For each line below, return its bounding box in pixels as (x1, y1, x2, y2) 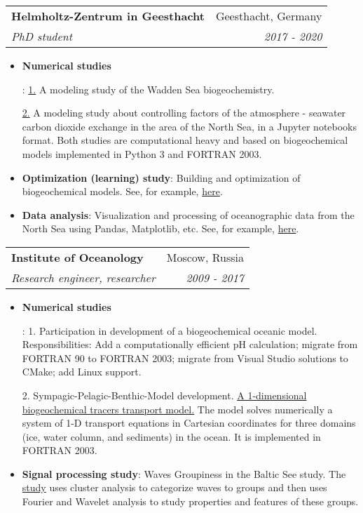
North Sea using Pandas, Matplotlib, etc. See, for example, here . (22, 221, 299, 236)
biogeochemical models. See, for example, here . (22, 184, 223, 199)
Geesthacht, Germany (215, 8, 322, 24)
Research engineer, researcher (11, 269, 156, 286)
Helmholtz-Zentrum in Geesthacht (11, 8, 205, 24)
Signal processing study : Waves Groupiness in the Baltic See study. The (22, 466, 346, 481)
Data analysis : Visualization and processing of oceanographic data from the (22, 207, 355, 222)
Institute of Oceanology (11, 248, 144, 265)
